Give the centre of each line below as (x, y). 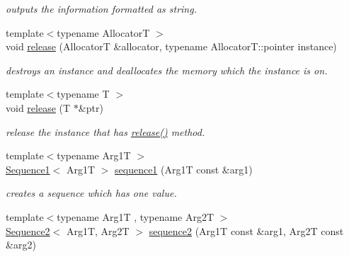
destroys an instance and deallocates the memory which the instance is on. (167, 70)
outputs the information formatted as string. (101, 8)
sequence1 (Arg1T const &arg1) (184, 169)
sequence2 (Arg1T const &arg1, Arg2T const (246, 230)
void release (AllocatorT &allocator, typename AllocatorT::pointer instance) (171, 46)
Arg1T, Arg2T (98, 230)
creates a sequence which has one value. (91, 193)
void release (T (38, 107)
